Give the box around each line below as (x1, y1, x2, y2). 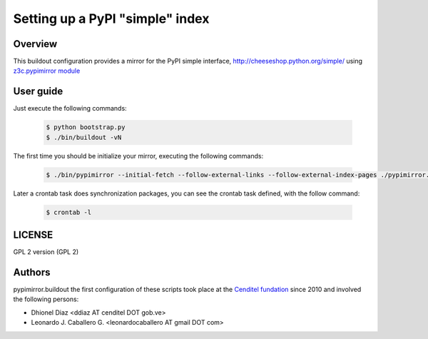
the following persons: (13, 295, 79, 303)
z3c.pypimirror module (13, 66, 81, 75)
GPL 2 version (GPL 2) (13, 248, 79, 256)
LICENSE (13, 229, 53, 241)
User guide (13, 86, 63, 98)
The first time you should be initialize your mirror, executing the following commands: (13, 151, 264, 160)
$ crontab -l (46, 208, 92, 216)
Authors (13, 266, 51, 278)
